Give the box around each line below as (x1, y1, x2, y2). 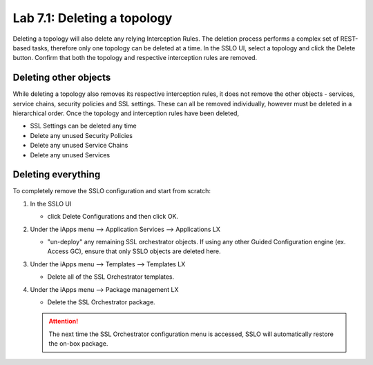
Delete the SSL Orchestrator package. (47, 298, 155, 306)
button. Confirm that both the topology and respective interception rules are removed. (12, 54, 258, 62)
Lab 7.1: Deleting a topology (12, 10, 173, 26)
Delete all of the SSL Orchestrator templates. (47, 273, 175, 281)
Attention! (48, 317, 79, 326)
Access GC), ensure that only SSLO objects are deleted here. (47, 247, 221, 255)
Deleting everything (12, 169, 101, 181)
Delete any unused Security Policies (30, 131, 133, 139)
